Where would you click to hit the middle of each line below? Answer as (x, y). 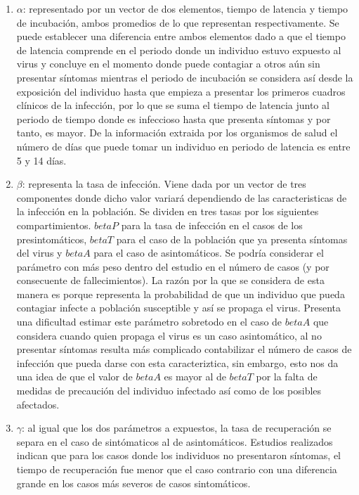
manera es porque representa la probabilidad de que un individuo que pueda (181, 294)
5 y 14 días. (41, 160)
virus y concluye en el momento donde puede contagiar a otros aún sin (168, 64)
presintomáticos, (52, 239)
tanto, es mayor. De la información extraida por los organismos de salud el (177, 133)
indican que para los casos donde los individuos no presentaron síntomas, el (178, 455)
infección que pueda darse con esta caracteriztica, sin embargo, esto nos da (177, 362)
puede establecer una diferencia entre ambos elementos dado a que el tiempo (181, 36)
